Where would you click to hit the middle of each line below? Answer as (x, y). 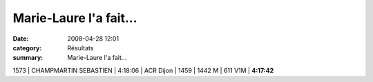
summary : (28, 58)
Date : (21, 39)
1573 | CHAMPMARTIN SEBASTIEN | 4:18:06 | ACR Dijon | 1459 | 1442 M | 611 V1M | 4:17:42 (143, 70)
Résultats (80, 48)
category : (27, 48)
